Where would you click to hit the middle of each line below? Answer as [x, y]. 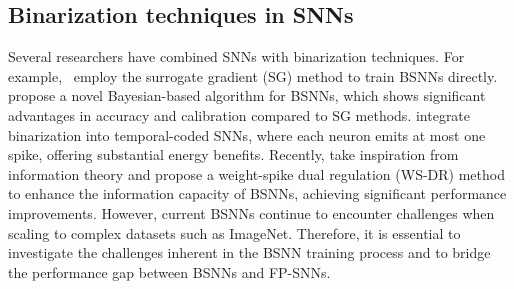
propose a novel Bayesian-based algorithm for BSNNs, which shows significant [247, 95]
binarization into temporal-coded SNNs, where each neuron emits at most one [247, 134]
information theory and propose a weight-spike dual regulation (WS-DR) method [256, 173]
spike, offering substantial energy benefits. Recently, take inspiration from [233, 154]
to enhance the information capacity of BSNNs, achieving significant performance [257, 193]
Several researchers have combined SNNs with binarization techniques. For [236, 56]
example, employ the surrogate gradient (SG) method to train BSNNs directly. [253, 75]
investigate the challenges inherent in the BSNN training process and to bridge [249, 252]
